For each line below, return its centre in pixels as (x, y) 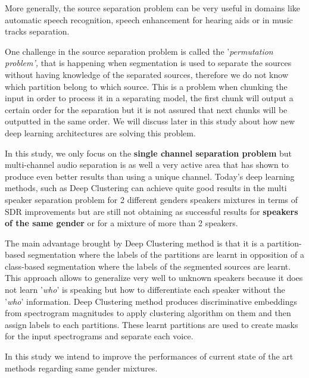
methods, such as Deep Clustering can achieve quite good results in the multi (146, 188)
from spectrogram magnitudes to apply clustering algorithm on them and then (148, 313)
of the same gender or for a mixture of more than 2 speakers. (121, 223)
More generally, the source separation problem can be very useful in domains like (152, 8)
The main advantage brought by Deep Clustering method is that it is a (135, 243)
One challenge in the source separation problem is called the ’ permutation (139, 51)
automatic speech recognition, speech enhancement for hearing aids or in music (149, 19)
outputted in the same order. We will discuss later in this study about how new (150, 121)
